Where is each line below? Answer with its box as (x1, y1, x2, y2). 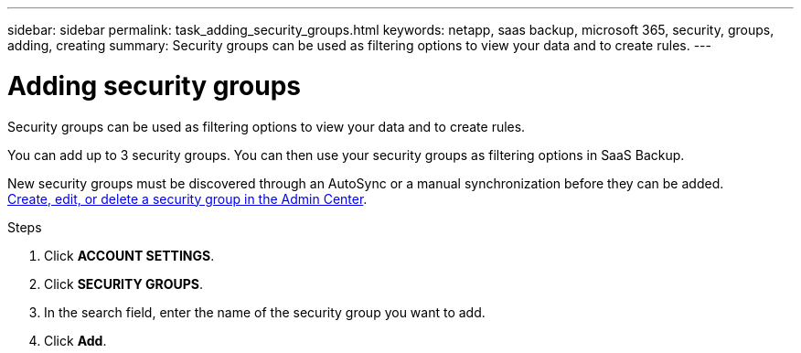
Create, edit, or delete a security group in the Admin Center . (7, 190, 368, 207)
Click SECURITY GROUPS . (44, 275, 204, 292)
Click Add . (44, 332, 107, 348)
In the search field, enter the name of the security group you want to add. (44, 304, 486, 320)
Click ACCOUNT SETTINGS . (44, 247, 215, 263)
